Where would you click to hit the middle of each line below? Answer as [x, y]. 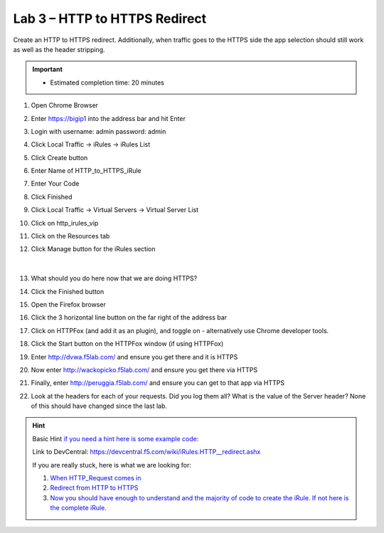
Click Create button [59, 157]
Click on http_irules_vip [65, 223]
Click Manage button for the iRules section [93, 249]
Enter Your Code [55, 184]
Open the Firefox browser [68, 304]
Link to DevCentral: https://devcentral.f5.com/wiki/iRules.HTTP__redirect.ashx [146, 452]
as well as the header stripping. [59, 49]
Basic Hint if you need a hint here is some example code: [116, 438]
